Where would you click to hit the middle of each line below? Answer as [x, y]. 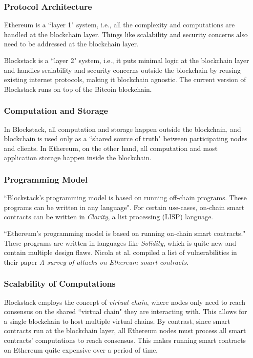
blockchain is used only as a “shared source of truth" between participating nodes [126, 138]
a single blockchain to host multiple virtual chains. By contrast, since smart [117, 321]
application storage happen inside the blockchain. [78, 158]
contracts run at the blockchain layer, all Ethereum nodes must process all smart [125, 330]
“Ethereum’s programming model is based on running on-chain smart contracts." [125, 233]
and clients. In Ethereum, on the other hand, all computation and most [111, 148]
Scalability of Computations [60, 284]
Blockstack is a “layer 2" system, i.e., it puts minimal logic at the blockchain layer [126, 60]
